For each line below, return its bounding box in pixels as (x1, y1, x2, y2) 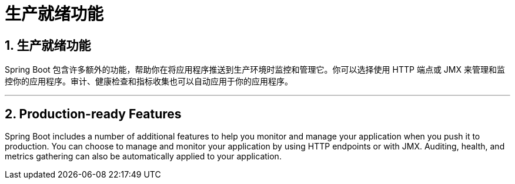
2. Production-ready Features (5, 106, 182, 121)
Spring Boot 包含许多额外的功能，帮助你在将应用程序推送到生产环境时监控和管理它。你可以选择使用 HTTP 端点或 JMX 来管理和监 (5, 64, 505, 75)
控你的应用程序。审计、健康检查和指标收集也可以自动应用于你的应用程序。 (5, 76, 293, 87)
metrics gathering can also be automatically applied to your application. (5, 151, 282, 162)
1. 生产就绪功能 (5, 38, 91, 53)
